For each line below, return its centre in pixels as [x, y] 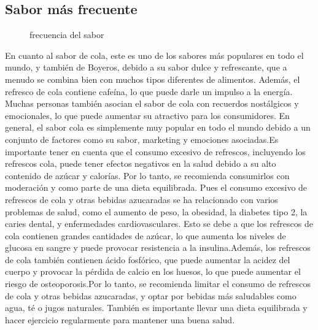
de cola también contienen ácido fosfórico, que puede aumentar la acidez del [148, 259]
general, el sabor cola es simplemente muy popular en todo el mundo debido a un [158, 127]
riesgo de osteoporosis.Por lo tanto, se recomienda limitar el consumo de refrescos [158, 284]
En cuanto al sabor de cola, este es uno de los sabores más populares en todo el [154, 55]
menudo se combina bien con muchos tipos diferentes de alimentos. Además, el [153, 79]
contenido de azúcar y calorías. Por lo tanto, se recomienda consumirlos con [147, 175]
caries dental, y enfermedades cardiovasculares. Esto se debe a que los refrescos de [159, 224]
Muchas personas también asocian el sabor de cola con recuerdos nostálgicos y [152, 103]
